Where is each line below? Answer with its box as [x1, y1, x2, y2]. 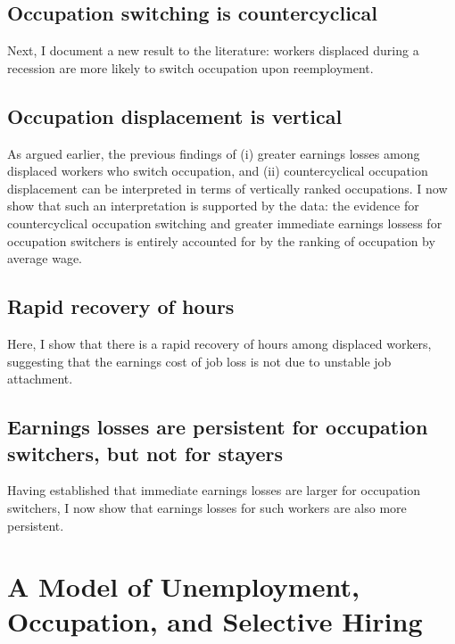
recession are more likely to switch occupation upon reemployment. [7, 58, 374, 77]
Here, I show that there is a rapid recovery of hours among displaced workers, [7, 334, 432, 352]
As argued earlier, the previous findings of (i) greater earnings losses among [7, 144, 420, 162]
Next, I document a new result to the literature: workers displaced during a [7, 41, 419, 60]
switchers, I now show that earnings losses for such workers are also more [7, 498, 407, 516]
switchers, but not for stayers [7, 439, 284, 466]
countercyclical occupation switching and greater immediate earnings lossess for [7, 213, 443, 232]
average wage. [7, 249, 83, 268]
